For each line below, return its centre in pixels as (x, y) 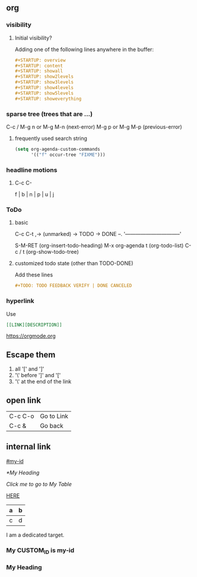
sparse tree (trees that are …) (50, 114)
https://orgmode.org (31, 336)
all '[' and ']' (29, 369)
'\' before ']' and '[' (38, 375)
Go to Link (54, 416)
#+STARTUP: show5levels (44, 93)
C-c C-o (22, 416)
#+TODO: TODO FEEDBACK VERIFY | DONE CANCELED (73, 286)
